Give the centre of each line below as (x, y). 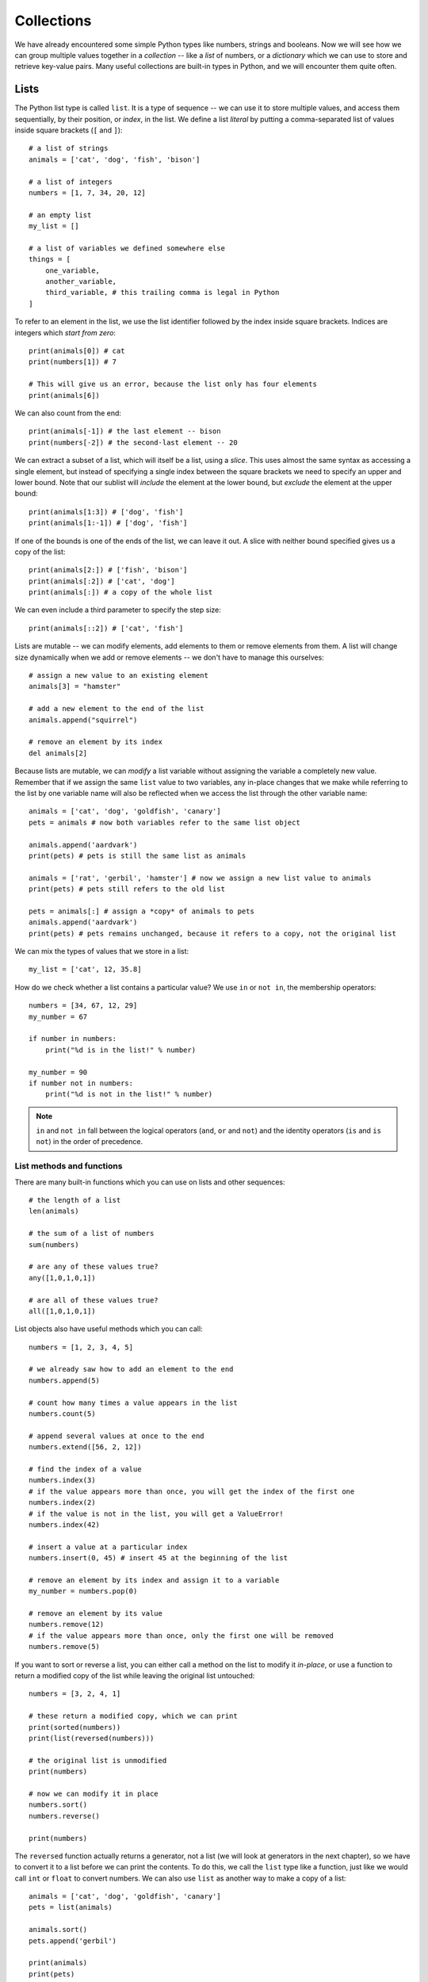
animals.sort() (58, 1930)
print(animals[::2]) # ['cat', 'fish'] (106, 628)
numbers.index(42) (65, 1525)
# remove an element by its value (96, 1614)
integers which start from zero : (65, 332)
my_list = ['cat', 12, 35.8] (85, 970)
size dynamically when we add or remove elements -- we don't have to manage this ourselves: (169, 657)
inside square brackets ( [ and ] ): (69, 130)
